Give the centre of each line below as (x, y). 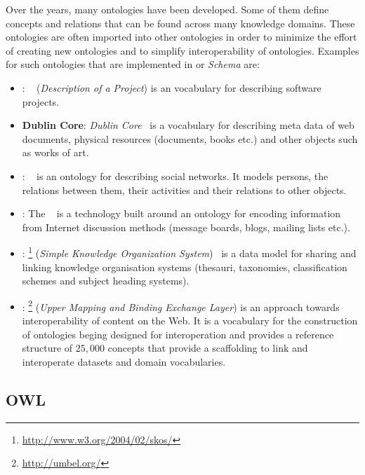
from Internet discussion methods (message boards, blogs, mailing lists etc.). (186, 227)
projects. (41, 101)
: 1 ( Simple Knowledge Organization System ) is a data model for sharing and (189, 252)
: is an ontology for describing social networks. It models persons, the (175, 175)
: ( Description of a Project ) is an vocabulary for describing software (172, 87)
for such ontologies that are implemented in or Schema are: (133, 64)
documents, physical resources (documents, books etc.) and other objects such (190, 138)
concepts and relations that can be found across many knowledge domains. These (180, 23)
